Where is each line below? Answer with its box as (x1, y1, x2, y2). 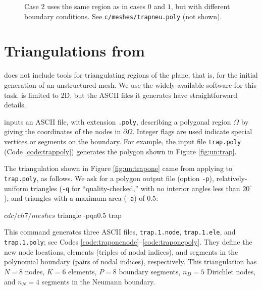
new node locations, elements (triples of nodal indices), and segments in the (4, 246, 238, 257)
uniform (4, 183, 28, 193)
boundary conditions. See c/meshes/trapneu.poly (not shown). (24, 11, 222, 21)
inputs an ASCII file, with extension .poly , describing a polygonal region (4, 116, 231, 127)
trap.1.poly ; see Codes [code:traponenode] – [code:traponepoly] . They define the (4, 237, 252, 247)
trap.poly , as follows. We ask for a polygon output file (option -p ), (4, 172, 214, 183)
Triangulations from (4, 40, 145, 61)
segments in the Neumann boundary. (41, 276, 155, 286)
